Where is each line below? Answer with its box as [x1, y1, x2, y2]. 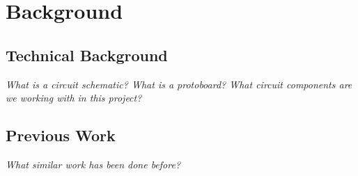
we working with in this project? [6, 90, 142, 105]
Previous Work [6, 125, 116, 146]
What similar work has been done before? [6, 157, 181, 171]
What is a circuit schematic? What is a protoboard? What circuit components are [6, 77, 352, 91]
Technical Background [6, 44, 168, 65]
